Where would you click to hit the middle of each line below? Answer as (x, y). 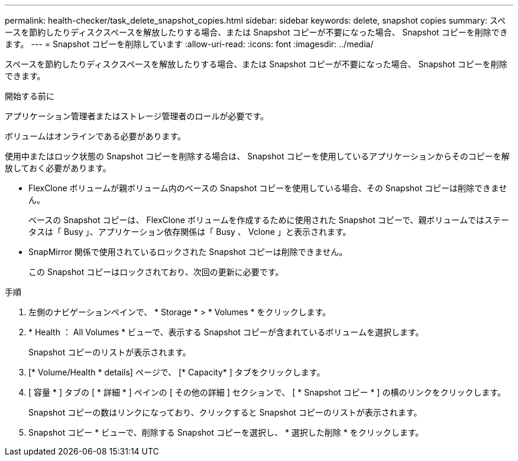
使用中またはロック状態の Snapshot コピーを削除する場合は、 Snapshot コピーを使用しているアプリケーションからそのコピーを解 (257, 156)
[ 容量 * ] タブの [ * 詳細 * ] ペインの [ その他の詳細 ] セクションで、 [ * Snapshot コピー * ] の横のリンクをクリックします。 (267, 392)
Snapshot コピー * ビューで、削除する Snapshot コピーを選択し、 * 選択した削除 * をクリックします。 (226, 432)
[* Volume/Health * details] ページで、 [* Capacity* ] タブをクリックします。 (177, 372)
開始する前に (30, 96)
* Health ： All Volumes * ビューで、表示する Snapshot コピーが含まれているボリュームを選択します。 (226, 332)
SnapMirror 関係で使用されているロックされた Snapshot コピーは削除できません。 (188, 252)
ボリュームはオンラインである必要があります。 (95, 136)
